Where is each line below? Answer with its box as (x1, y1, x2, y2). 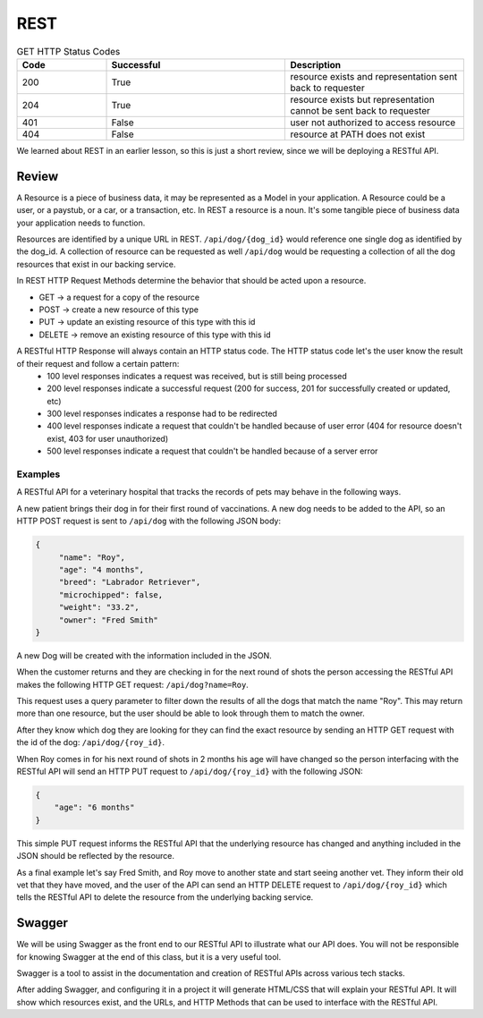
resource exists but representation (290, 93, 436, 106)
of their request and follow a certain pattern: (16, 358, 180, 369)
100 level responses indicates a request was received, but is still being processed (47, 370, 348, 381)
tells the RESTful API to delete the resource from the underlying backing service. (16, 892, 314, 903)
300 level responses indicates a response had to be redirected (47, 408, 277, 420)
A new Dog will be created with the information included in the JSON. (16, 649, 272, 661)
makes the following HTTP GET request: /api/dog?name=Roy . (16, 679, 250, 690)
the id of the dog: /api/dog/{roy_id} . (16, 737, 165, 748)
